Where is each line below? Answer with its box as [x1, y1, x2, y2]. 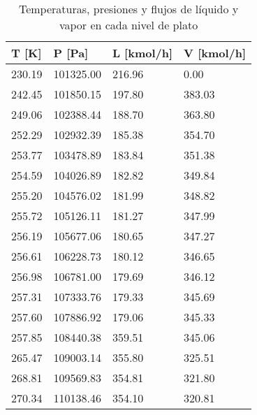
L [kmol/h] [112, 45, 173, 61]
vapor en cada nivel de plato [59, 17, 198, 33]
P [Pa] [53, 45, 89, 61]
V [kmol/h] [184, 45, 247, 61]
